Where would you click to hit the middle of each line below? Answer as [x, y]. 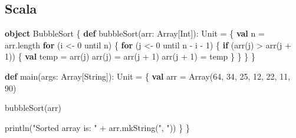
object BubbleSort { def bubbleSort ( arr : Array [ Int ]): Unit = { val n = [135, 33]
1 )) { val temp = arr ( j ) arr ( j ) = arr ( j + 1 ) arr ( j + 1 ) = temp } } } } [130, 56]
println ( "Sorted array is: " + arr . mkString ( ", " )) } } [97, 127]
